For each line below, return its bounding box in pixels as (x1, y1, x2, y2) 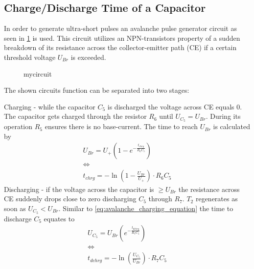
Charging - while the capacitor (4, 101, 95, 111)
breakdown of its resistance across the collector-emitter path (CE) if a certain (4, 42, 237, 53)
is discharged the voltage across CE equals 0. (107, 101, 242, 111)
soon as (4, 203, 26, 213)
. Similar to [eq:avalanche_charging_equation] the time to (58, 203, 233, 213)
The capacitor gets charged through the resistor (4, 111, 147, 121)
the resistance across (178, 184, 240, 194)
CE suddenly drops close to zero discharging (4, 193, 137, 204)
